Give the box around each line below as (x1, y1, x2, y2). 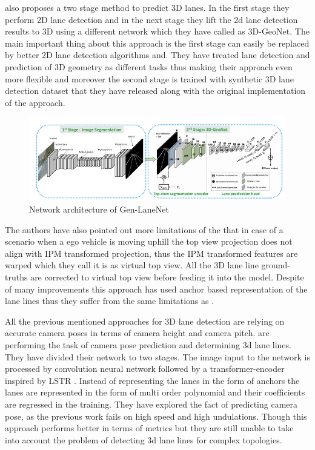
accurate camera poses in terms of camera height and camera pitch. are (5, 326, 270, 339)
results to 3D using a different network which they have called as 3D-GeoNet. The (5, 25, 310, 38)
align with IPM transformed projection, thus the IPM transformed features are (5, 247, 298, 259)
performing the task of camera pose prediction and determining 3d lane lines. (5, 338, 291, 351)
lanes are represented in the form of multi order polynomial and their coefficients (5, 386, 305, 399)
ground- (261, 259, 291, 271)
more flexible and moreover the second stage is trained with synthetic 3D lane (5, 72, 294, 85)
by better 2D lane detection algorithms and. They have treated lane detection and (5, 48, 310, 61)
